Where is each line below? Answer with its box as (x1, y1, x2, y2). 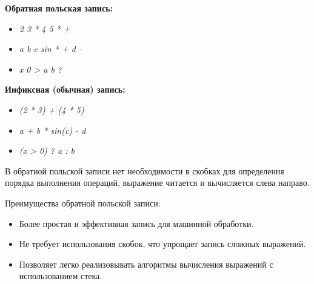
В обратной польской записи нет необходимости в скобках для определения (5, 164, 284, 177)
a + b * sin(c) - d (19, 124, 86, 136)
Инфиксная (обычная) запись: (5, 83, 125, 96)
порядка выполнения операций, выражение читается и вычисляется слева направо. (5, 176, 310, 189)
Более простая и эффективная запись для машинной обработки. (19, 217, 254, 230)
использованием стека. (19, 269, 102, 282)
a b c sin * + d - (19, 42, 82, 55)
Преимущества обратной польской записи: (5, 196, 161, 209)
